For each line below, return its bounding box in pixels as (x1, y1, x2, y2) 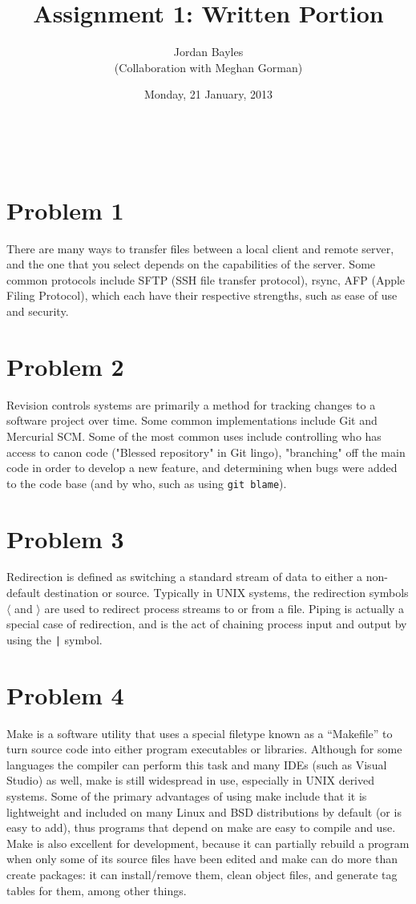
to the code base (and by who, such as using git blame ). (6, 474, 287, 491)
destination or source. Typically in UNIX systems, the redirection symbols (44, 584, 409, 601)
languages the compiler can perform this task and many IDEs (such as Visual (6, 756, 387, 773)
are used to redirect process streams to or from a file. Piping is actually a (44, 599, 404, 616)
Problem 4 (6, 678, 124, 711)
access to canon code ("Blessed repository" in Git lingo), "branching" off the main (6, 443, 406, 460)
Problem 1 (6, 193, 124, 226)
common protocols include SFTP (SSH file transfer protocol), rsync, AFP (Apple (6, 271, 406, 288)
